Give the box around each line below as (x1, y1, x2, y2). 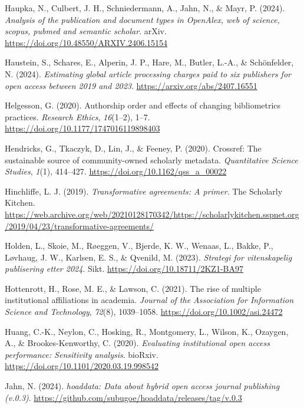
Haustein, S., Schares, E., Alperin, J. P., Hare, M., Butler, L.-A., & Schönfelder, (5, 56, 294, 68)
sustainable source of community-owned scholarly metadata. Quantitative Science (5, 153, 298, 166)
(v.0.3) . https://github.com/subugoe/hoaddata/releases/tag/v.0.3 (5, 391, 242, 403)
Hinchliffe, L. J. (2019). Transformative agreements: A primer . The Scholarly (5, 185, 283, 197)
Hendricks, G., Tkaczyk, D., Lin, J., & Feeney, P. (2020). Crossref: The (5, 142, 262, 154)
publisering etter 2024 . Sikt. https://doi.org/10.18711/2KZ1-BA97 (5, 262, 243, 275)
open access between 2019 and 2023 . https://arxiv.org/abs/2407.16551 (5, 79, 257, 91)
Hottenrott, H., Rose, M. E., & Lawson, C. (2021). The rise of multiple (5, 282, 261, 294)
